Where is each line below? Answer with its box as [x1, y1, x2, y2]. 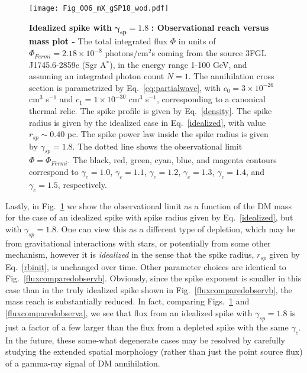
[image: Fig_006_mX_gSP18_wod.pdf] [29, 4, 169, 12]
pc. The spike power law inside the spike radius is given [67, 128, 269, 140]
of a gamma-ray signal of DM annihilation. [5, 356, 160, 369]
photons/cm [105, 47, 148, 59]
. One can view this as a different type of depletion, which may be [56, 222, 296, 235]
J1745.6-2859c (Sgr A [29, 58, 106, 70]
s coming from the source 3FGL [151, 47, 267, 59]
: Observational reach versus [151, 21, 269, 33]
